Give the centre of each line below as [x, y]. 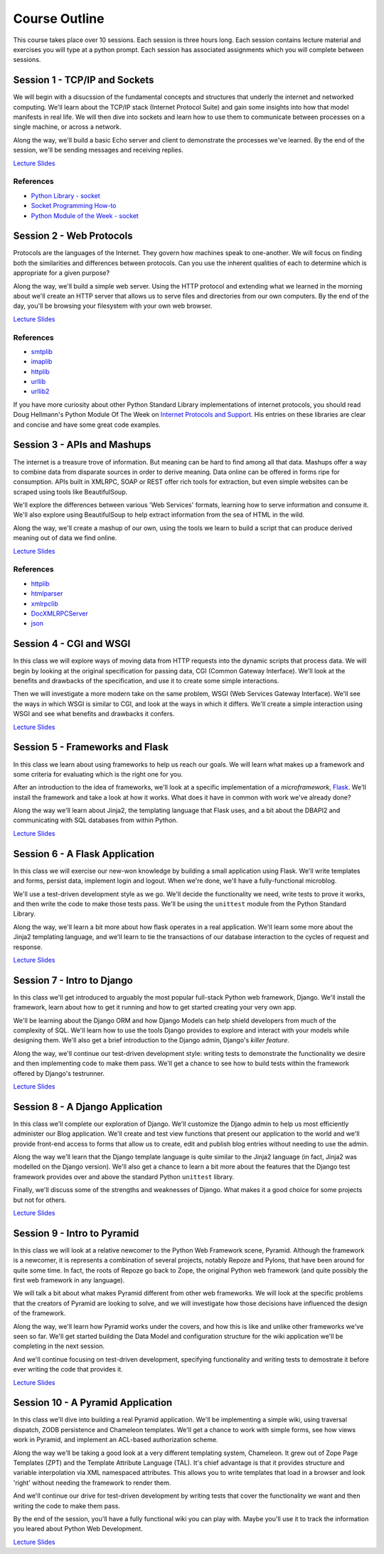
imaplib [42, 362]
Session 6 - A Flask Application [84, 854]
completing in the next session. [59, 1346]
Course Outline [59, 19]
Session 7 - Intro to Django [73, 980]
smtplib [42, 351]
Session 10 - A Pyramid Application [93, 1403]
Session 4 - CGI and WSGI [72, 644]
